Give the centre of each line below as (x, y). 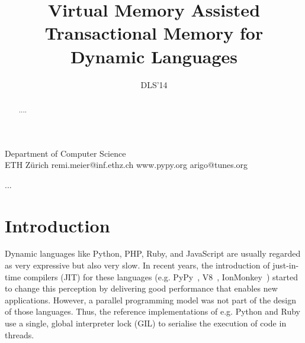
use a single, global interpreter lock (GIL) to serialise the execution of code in (146, 323)
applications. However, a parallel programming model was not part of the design (150, 300)
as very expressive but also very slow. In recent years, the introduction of (137, 265)
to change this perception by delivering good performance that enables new (141, 288)
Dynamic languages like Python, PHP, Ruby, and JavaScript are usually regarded (153, 253)
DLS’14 (154, 84)
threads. (20, 334)
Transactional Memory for (154, 33)
